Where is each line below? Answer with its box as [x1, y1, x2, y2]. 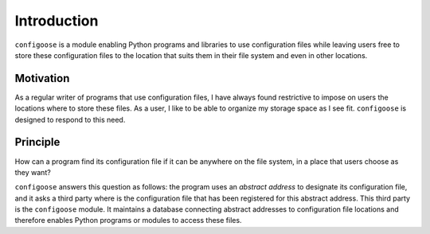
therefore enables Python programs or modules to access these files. [14, 216, 242, 225]
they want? [14, 167, 51, 177]
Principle [14, 135, 61, 149]
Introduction [14, 12, 99, 29]
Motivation [14, 72, 70, 85]
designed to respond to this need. [14, 115, 126, 124]
